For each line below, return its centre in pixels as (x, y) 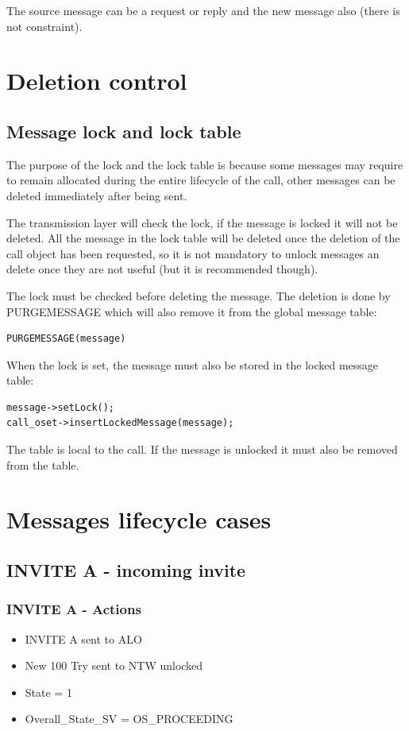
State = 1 (48, 692)
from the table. (43, 464)
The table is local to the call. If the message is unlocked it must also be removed (202, 449)
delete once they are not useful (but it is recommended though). (162, 269)
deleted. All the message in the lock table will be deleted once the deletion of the (203, 238)
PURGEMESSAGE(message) (66, 339)
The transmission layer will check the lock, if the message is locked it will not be (202, 222)
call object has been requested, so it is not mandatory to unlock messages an (193, 253)
